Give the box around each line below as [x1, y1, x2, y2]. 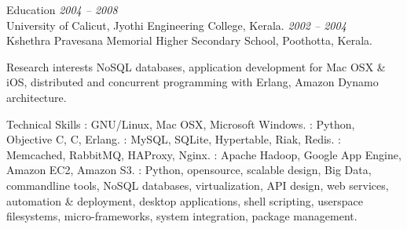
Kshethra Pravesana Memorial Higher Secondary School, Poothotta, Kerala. [6, 32, 372, 49]
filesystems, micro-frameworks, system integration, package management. [6, 208, 357, 224]
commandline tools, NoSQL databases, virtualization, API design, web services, [6, 176, 389, 193]
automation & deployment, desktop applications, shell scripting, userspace [6, 192, 364, 209]
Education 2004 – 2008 [6, 2, 118, 17]
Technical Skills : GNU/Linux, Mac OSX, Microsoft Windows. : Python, [6, 115, 355, 132]
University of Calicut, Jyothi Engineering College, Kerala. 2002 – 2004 [6, 16, 346, 33]
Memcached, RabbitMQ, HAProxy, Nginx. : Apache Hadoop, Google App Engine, [6, 146, 401, 162]
